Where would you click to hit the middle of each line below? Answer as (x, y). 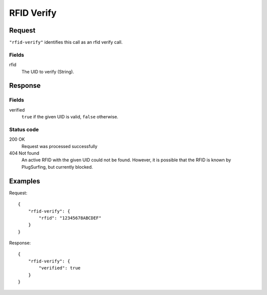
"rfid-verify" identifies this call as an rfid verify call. (66, 42)
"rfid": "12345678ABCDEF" (70, 218)
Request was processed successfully (59, 146)
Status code (24, 129)
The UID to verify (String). (48, 72)
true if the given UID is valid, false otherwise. (70, 117)
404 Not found (24, 153)
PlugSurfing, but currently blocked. (57, 167)
